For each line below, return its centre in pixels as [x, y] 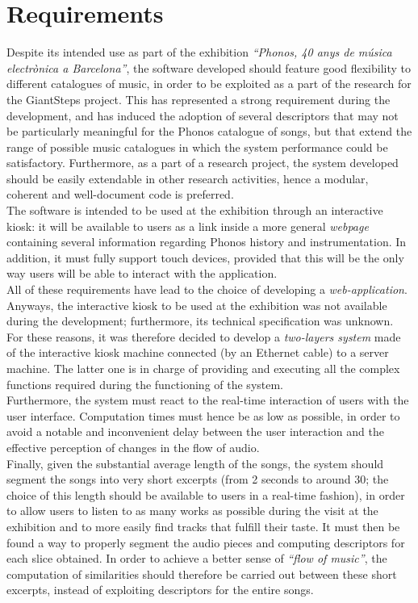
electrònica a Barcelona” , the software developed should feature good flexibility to [209, 67]
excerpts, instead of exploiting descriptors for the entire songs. [160, 590]
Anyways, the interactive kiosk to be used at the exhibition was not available [197, 305]
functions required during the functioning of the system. [145, 384]
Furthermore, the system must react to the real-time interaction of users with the [208, 400]
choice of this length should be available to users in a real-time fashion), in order [206, 494]
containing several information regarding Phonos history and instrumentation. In [207, 242]
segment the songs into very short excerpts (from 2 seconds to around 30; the [198, 479]
